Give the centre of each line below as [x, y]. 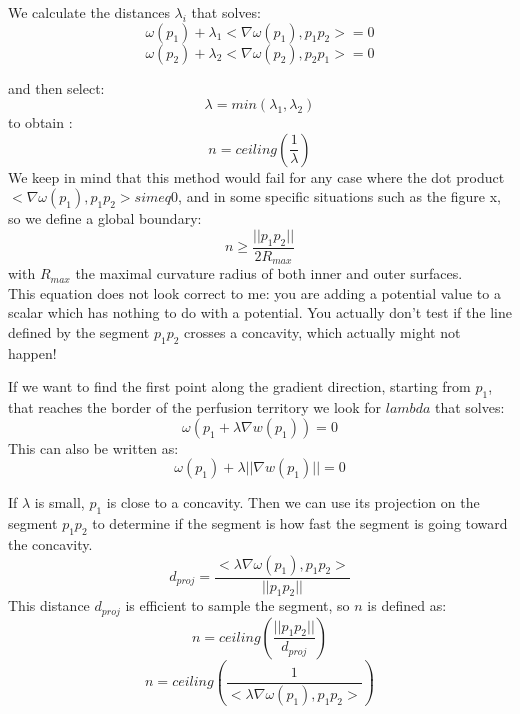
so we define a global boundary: [105, 218]
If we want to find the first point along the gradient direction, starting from [239, 386]
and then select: [56, 87]
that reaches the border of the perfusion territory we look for [195, 407]
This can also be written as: [93, 447]
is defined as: [407, 605]
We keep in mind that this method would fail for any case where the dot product [256, 176]
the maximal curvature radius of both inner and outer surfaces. [269, 273]
